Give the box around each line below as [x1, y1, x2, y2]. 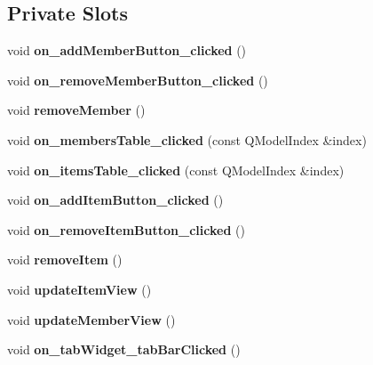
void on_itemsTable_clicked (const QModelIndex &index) [7, 160, 345, 179]
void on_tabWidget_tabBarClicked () [7, 340, 241, 359]
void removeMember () [7, 101, 146, 119]
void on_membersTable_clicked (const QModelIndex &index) [7, 130, 367, 149]
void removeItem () [7, 250, 123, 269]
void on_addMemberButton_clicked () [7, 41, 247, 60]
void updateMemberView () [7, 310, 176, 328]
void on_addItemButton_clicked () [7, 191, 224, 209]
